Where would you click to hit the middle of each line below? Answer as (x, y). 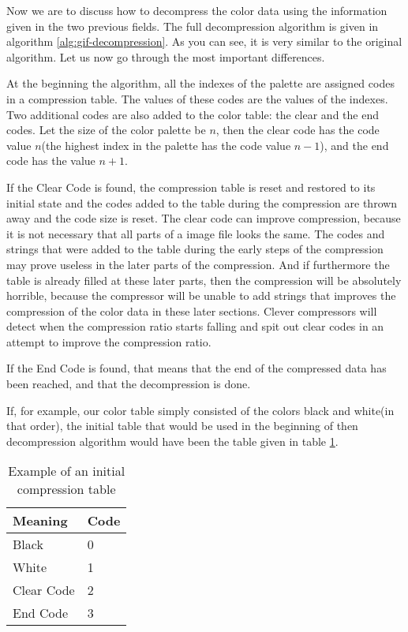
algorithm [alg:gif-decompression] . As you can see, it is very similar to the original (204, 41)
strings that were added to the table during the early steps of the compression (195, 249)
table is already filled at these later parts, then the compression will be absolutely (204, 280)
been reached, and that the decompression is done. (129, 384)
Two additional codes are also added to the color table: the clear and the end (193, 114)
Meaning (40, 521)
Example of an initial (67, 471)
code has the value (51, 161)
